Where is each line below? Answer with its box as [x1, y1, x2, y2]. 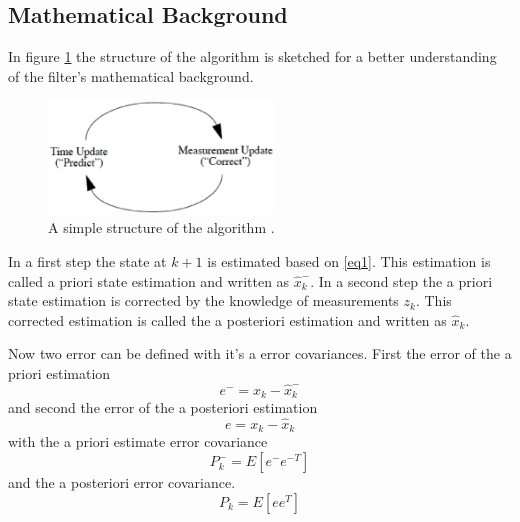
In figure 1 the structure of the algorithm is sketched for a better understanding [8, 46, 497, 67]
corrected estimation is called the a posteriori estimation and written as [8, 309, 447, 330]
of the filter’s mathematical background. [8, 65, 254, 86]
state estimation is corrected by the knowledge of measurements [8, 290, 399, 311]
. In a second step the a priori [310, 270, 493, 291]
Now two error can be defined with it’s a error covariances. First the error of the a [8, 343, 512, 364]
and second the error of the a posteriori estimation [8, 397, 318, 418]
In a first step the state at [8, 250, 167, 271]
